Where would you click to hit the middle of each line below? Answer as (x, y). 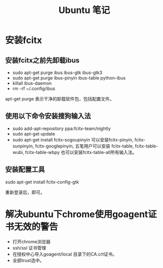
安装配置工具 (25, 170)
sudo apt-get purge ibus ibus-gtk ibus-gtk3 (57, 72)
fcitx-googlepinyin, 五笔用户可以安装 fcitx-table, (84, 146)
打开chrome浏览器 (31, 241)
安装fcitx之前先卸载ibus (42, 60)
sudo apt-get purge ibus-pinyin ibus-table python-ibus (69, 78)
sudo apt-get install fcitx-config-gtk (42, 182)
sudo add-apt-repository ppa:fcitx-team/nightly (62, 128)
